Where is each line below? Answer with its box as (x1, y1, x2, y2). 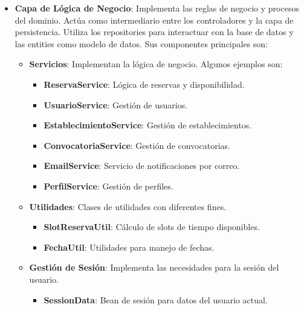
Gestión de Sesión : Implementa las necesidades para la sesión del (29, 261, 279, 274)
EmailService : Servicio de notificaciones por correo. (44, 159, 240, 172)
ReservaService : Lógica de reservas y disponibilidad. (44, 77, 245, 90)
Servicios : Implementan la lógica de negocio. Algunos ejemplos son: (29, 58, 283, 70)
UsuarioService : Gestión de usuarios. (44, 98, 188, 111)
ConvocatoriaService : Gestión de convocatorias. (44, 139, 230, 151)
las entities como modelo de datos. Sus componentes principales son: (15, 37, 268, 50)
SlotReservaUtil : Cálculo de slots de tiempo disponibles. (44, 220, 260, 233)
